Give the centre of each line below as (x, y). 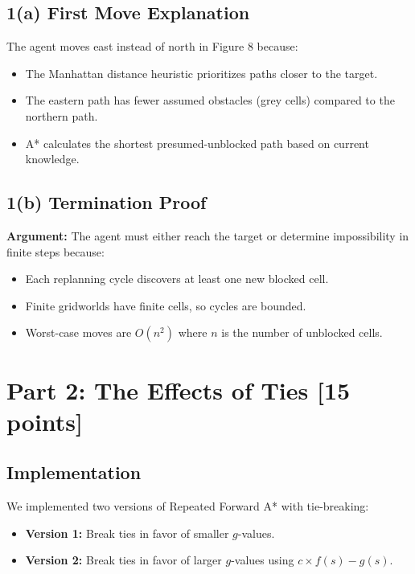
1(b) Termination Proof (107, 202)
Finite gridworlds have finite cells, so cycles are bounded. (166, 305)
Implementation (74, 472)
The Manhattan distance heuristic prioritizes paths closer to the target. (201, 73)
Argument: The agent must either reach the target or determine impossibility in (208, 235)
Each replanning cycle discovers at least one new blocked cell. (177, 279)
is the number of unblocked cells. (302, 332)
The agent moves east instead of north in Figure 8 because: (152, 46)
